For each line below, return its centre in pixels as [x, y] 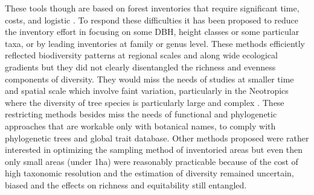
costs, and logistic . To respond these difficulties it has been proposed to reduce [152, 20]
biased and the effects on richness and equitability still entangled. [126, 184]
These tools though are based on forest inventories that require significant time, [152, 8]
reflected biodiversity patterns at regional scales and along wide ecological [141, 55]
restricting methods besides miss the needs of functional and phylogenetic [141, 114]
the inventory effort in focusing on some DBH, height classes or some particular [152, 32]
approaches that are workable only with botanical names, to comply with [140, 125]
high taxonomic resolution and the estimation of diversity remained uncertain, [149, 173]
